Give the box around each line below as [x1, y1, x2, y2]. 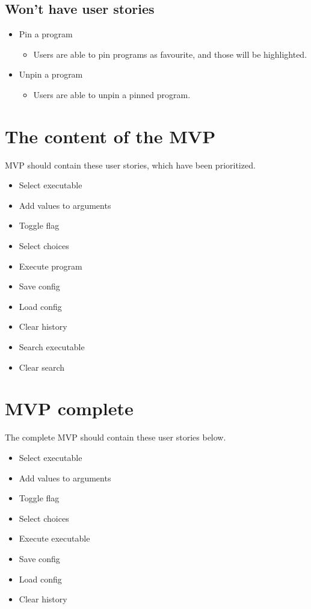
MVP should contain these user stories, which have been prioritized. [5, 158, 256, 171]
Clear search [19, 360, 64, 373]
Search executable [19, 341, 85, 353]
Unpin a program [19, 68, 83, 81]
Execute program [19, 259, 82, 272]
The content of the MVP [5, 123, 216, 148]
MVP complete [5, 396, 134, 421]
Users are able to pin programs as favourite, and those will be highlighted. [33, 48, 307, 60]
